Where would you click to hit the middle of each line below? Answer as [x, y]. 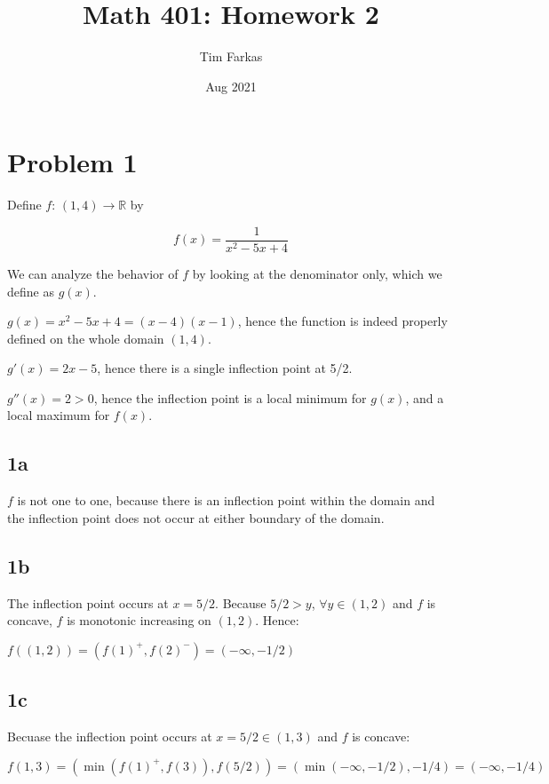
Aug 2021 [231, 86]
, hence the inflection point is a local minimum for [230, 397]
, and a [425, 397]
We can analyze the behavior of [93, 273]
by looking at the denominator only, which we [317, 273]
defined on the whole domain [86, 338]
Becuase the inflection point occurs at [110, 736]
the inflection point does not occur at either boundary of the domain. [196, 517]
